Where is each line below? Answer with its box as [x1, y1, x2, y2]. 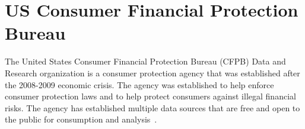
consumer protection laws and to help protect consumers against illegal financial [5, 90, 296, 102]
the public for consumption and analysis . [5, 113, 157, 125]
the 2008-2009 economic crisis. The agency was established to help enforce [5, 78, 274, 91]
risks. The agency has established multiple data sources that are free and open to [5, 101, 300, 114]
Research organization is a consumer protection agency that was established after [5, 66, 300, 79]
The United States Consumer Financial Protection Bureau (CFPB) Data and [5, 55, 286, 67]
